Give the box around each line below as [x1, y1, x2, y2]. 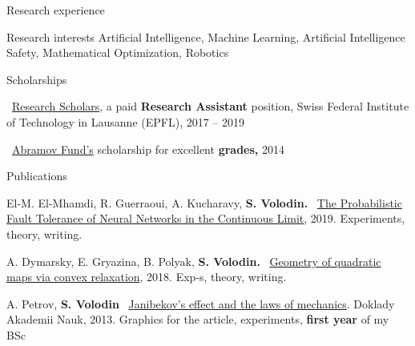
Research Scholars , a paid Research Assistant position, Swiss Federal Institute [12, 98, 409, 115]
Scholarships [6, 70, 67, 87]
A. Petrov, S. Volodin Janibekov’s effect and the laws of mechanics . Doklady [6, 295, 395, 312]
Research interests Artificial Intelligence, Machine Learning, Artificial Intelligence [6, 28, 405, 45]
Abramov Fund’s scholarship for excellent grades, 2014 [12, 140, 284, 157]
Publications [6, 167, 67, 184]
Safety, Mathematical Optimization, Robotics [6, 44, 229, 61]
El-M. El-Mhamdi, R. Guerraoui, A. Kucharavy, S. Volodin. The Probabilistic [6, 194, 402, 211]
